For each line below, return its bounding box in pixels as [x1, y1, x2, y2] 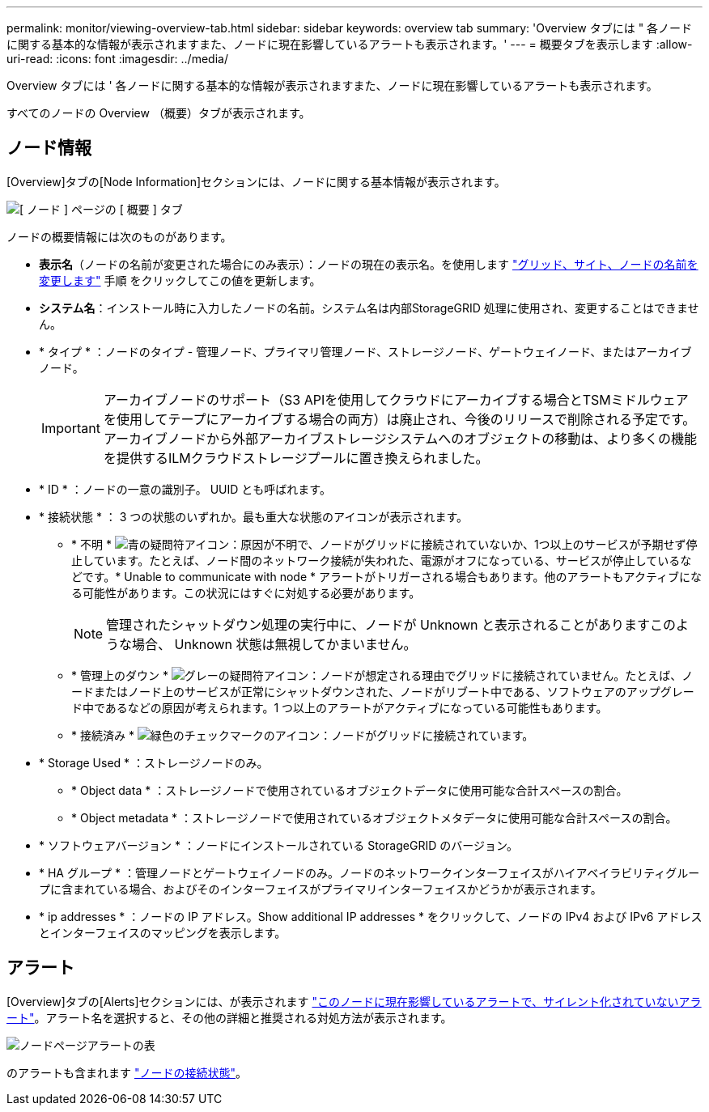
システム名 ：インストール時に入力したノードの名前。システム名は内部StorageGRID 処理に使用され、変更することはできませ [39, 300, 699, 315]
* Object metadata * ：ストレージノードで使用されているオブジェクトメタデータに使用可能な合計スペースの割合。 [71, 810, 677, 825]
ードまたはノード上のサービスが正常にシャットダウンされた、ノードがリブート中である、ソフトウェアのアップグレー [71, 684, 694, 698]
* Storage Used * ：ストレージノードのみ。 [39, 755, 269, 770]
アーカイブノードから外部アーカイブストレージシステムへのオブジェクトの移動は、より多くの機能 [103, 430, 697, 447]
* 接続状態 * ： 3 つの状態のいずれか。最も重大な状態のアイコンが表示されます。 [39, 509, 468, 524]
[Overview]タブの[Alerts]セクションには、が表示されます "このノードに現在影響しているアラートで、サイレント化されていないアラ [6, 994, 702, 1008]
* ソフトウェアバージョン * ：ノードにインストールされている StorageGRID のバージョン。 [39, 838, 519, 852]
